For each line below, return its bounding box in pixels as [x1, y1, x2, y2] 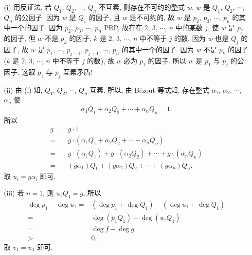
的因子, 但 [4, 33, 36, 43]
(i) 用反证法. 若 [4, 2, 52, 12]
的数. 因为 [174, 33, 206, 43]
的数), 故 [87, 55, 114, 65]
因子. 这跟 [4, 66, 36, 77]
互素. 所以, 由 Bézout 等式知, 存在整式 [90, 84, 210, 95]
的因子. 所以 [148, 55, 186, 65]
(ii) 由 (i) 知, [4, 84, 43, 95]
